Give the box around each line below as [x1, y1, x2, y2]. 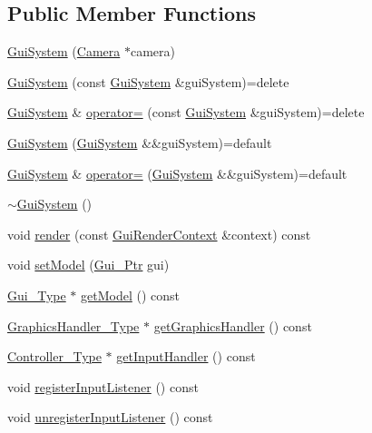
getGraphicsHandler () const [153, 316, 312, 335]
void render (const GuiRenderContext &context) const [7, 224, 311, 243]
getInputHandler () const [116, 347, 256, 366]
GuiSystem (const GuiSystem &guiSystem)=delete [7, 72, 289, 91]
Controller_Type [7, 347, 102, 366]
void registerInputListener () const [7, 377, 199, 396]
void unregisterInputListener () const [7, 408, 213, 427]
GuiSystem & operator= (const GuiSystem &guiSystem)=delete [7, 103, 365, 122]
